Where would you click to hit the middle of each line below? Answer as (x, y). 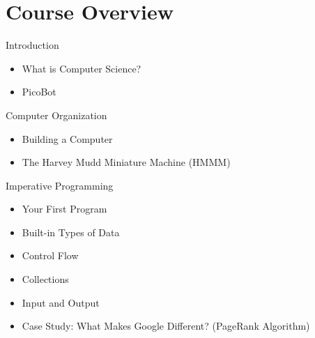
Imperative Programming (60, 185)
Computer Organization (56, 115)
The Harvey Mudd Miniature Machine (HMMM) (126, 162)
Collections (45, 279)
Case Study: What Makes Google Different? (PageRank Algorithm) (166, 326)
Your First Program (64, 209)
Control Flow (50, 255)
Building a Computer (67, 138)
